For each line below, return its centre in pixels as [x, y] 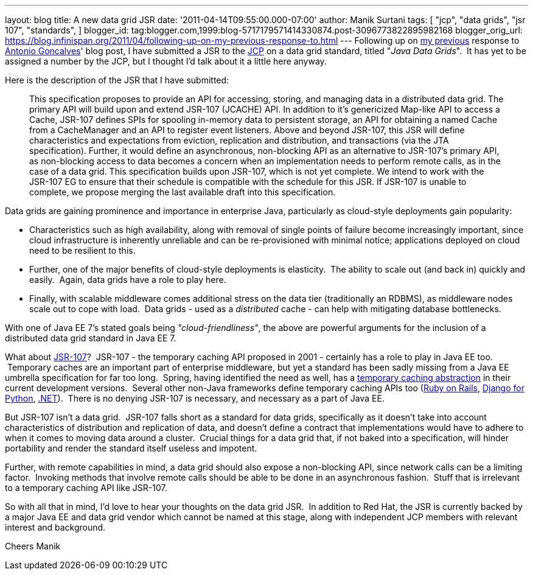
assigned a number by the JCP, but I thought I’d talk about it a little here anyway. [166, 61]
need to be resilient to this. [82, 250]
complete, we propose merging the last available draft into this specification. [183, 192]
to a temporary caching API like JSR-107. [86, 488]
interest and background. [55, 527]
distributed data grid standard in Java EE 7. [91, 338]
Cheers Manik [33, 546]
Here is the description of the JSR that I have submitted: [117, 80]
